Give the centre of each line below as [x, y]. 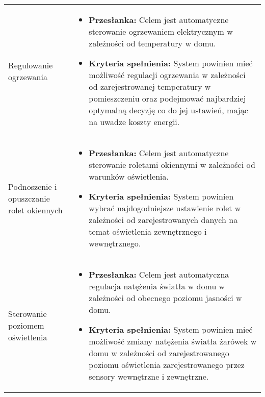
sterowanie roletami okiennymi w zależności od [172, 165]
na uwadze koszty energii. [134, 122]
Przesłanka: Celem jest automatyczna [159, 274]
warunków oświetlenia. [129, 176]
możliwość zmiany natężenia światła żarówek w [173, 341]
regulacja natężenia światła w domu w [157, 286]
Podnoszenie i [33, 186]
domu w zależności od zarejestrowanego [159, 353]
